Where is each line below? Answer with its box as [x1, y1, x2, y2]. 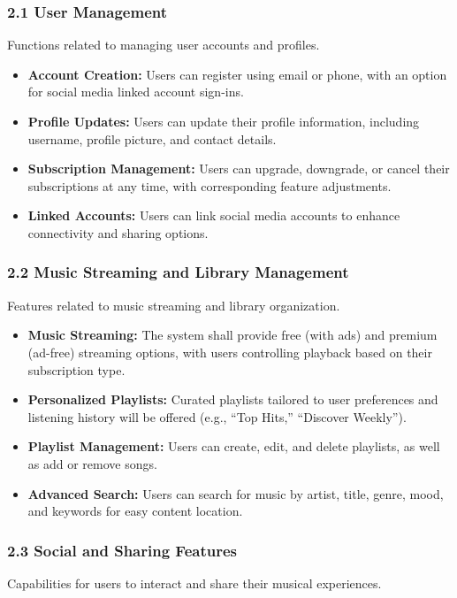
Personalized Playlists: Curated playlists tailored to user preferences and [27, 390, 438, 409]
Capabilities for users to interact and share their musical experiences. [7, 573, 382, 592]
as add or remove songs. [27, 454, 157, 472]
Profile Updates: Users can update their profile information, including [27, 112, 420, 130]
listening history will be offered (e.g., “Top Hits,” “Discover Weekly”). [27, 407, 407, 425]
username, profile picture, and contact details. [27, 129, 277, 148]
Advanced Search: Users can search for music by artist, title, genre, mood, [27, 484, 444, 502]
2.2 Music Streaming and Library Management [7, 261, 349, 283]
